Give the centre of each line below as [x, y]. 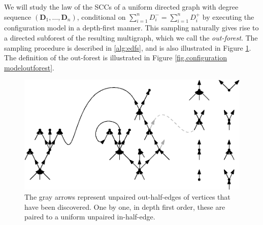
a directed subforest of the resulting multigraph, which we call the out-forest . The [131, 37]
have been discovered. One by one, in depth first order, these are [125, 207]
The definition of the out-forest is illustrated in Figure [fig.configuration [116, 58]
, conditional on [101, 16]
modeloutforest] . [29, 67]
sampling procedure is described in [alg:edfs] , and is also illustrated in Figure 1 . [128, 47]
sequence [18, 16]
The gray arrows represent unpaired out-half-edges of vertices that [127, 197]
